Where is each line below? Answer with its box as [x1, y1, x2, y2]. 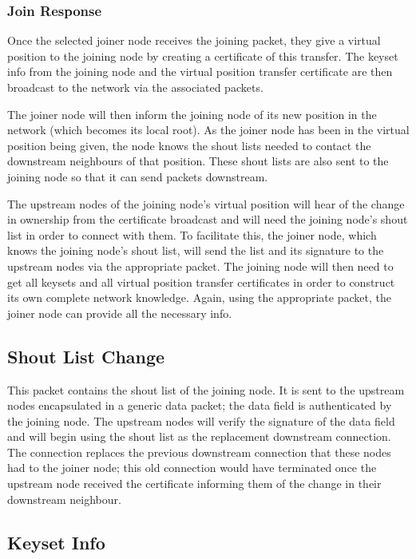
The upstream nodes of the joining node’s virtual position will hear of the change [7, 195, 405, 212]
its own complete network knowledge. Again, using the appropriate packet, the [7, 289, 391, 306]
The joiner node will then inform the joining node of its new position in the [7, 105, 377, 122]
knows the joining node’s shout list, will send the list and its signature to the [7, 242, 384, 259]
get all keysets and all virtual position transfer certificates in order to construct [7, 273, 395, 290]
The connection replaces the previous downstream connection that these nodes [7, 443, 391, 460]
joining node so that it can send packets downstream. [7, 168, 268, 184]
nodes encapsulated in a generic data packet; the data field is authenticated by [7, 397, 392, 414]
